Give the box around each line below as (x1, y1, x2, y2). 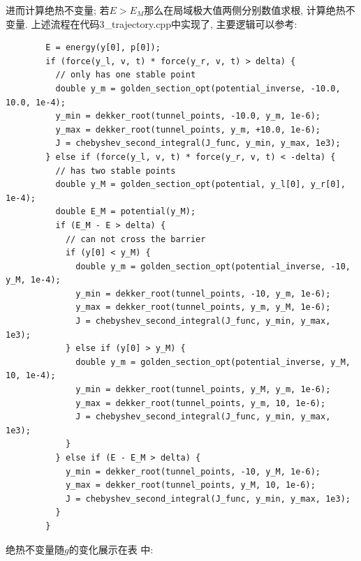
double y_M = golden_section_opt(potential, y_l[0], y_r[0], (55, 179, 346, 190)
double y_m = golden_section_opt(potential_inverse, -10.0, (55, 83, 341, 93)
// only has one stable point (55, 70, 196, 80)
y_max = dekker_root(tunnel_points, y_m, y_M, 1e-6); (75, 302, 331, 313)
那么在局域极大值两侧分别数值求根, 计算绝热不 (144, 3, 355, 17)
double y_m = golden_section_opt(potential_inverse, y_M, (75, 357, 351, 367)
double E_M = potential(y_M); (55, 207, 196, 217)
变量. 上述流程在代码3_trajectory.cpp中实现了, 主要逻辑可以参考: (6, 16, 297, 31)
